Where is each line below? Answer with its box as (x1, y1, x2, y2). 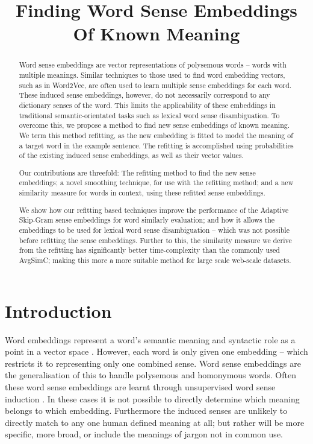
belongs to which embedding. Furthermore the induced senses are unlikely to (5, 404, 288, 417)
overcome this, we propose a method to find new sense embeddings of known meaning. (19, 120, 290, 130)
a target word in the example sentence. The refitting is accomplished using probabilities (19, 140, 294, 150)
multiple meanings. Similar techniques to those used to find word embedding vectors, (19, 70, 285, 80)
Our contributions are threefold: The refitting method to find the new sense (19, 167, 256, 177)
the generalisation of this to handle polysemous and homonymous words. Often (5, 369, 296, 381)
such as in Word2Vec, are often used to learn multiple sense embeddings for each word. (19, 80, 292, 90)
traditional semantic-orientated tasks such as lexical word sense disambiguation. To (19, 110, 280, 120)
